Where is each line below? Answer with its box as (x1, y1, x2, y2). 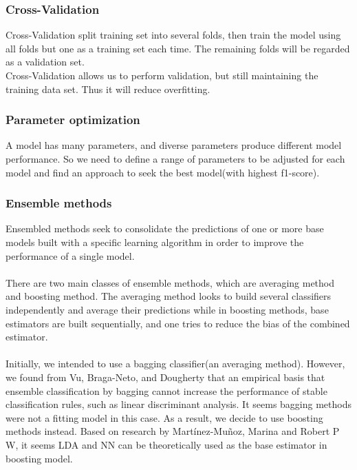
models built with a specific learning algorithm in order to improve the (6, 235, 304, 249)
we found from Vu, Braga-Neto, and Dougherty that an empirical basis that (6, 369, 325, 384)
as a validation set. (6, 54, 85, 69)
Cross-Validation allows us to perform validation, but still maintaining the (6, 68, 318, 82)
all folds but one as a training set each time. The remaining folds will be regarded (6, 41, 350, 55)
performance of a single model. (6, 248, 135, 263)
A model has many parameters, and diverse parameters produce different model (6, 138, 342, 152)
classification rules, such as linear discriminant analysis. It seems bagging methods (6, 397, 351, 411)
